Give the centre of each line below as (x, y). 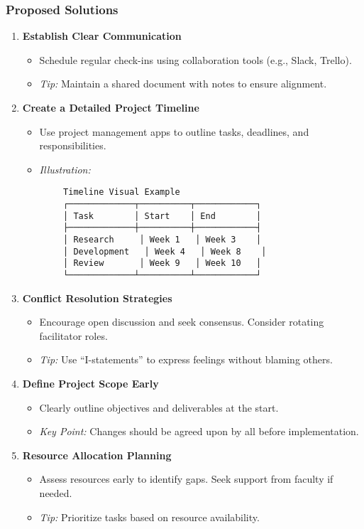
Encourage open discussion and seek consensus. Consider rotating (182, 322)
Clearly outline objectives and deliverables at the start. (159, 407)
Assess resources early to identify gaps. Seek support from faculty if (186, 479)
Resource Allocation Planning (97, 455)
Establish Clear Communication (102, 36)
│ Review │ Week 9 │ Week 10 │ (162, 263)
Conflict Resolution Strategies (97, 298)
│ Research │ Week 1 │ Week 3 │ (162, 240)
